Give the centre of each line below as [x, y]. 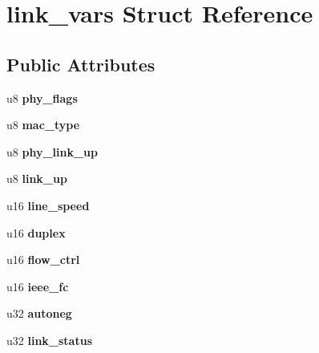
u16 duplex [36, 232]
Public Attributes [81, 64]
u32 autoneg [39, 313]
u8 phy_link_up [52, 151]
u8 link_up [37, 179]
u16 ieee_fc [38, 286]
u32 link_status [49, 340]
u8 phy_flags [42, 97]
